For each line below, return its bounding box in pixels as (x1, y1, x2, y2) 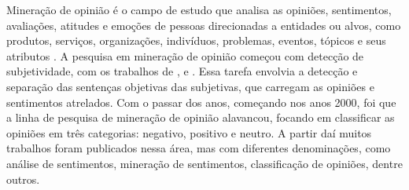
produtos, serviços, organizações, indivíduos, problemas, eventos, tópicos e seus (6, 32, 386, 49)
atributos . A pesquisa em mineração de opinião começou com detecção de (6, 47, 364, 64)
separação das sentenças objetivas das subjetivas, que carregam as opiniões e (6, 78, 374, 94)
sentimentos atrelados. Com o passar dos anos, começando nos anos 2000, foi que (6, 93, 396, 110)
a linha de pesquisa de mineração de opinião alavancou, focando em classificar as (6, 109, 395, 126)
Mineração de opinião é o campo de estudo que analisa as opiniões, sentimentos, (6, 2, 392, 17)
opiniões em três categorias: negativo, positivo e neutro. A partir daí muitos (6, 124, 372, 141)
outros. (6, 170, 40, 187)
